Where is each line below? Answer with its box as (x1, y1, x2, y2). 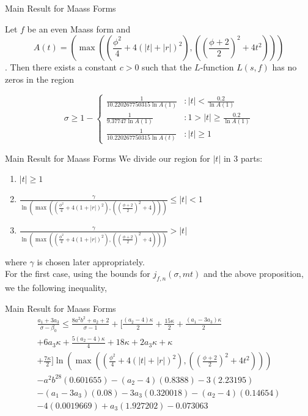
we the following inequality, (5, 281, 107, 294)
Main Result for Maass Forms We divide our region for (5, 151, 210, 164)
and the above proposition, (203, 267, 304, 280)
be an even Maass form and (27, 22, 131, 35)
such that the (142, 61, 192, 74)
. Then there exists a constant (5, 61, 117, 74)
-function (200, 61, 234, 74)
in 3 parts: (223, 151, 263, 164)
